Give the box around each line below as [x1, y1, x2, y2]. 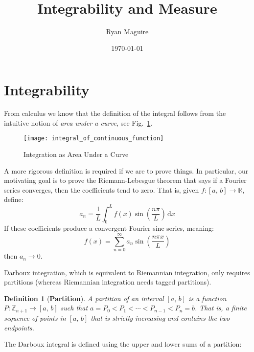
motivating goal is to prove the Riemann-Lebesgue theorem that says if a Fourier [4, 175, 247, 185]
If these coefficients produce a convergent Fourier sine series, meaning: [4, 223, 214, 233]
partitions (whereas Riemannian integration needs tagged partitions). [4, 277, 211, 287]
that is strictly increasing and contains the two [91, 312, 230, 323]
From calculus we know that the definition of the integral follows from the [4, 108, 226, 118]
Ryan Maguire [106, 26, 149, 37]
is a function [188, 293, 227, 303]
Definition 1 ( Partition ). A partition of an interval [4, 293, 164, 303]
